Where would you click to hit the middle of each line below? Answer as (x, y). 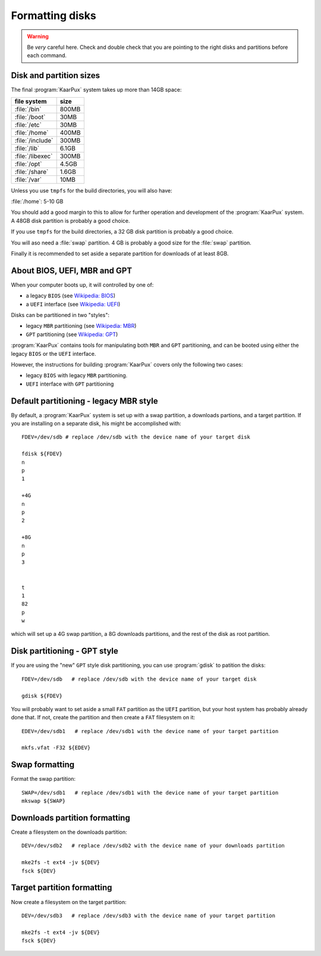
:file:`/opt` (28, 164)
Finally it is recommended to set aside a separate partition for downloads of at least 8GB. (120, 253)
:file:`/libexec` (34, 156)
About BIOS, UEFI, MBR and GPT (72, 270)
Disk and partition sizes (56, 75)
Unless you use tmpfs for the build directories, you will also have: (92, 190)
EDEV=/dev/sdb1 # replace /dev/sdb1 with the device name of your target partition (150, 731)
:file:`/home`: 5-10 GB (37, 201)
